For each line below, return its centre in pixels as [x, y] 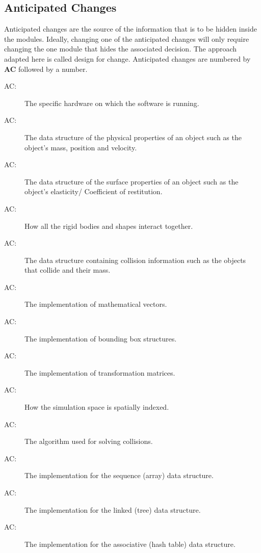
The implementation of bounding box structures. [101, 338]
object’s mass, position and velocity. [81, 147]
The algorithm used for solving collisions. [89, 441]
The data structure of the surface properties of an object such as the [132, 181]
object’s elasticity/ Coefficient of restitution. [94, 191]
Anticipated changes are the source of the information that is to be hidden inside [130, 29]
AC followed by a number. [46, 69]
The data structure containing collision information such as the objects [135, 260]
